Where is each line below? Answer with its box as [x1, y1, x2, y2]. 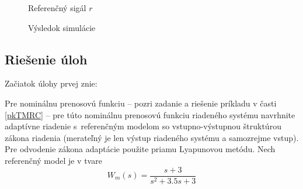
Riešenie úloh [5, 50, 88, 68]
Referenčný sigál [28, 2, 86, 13]
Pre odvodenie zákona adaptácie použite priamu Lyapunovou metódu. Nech [5, 143, 276, 155]
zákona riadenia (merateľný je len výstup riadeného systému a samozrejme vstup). [5, 131, 299, 143]
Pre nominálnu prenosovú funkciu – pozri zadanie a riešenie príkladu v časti [5, 97, 277, 109]
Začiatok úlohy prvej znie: [5, 77, 97, 90]
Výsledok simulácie [28, 21, 96, 33]
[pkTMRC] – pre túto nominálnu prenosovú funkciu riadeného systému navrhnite [5, 108, 295, 121]
